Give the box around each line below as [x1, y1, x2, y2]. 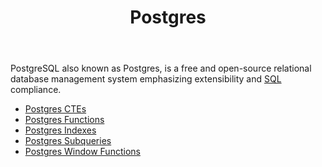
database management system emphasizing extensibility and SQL [10, 73, 282, 85]
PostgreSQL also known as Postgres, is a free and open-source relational [10, 62, 312, 75]
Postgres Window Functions [24, 146, 141, 158]
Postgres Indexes [24, 124, 97, 136]
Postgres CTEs [24, 103, 87, 115]
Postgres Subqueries [24, 135, 112, 147]
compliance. [10, 84, 62, 96]
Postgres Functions [24, 114, 105, 126]
